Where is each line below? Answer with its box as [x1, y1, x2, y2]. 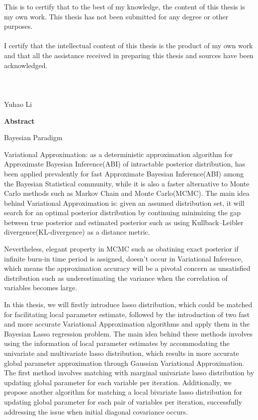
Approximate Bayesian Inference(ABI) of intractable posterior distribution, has [4, 159, 246, 169]
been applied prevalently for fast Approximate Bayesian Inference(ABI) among [4, 168, 244, 178]
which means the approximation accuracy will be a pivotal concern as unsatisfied [4, 263, 251, 273]
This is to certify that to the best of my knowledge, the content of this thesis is [4, 1, 245, 11]
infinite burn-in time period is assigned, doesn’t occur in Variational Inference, [4, 253, 243, 263]
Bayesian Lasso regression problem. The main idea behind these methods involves [4, 328, 253, 338]
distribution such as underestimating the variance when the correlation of [4, 272, 228, 283]
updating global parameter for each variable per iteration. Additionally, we [4, 377, 232, 387]
